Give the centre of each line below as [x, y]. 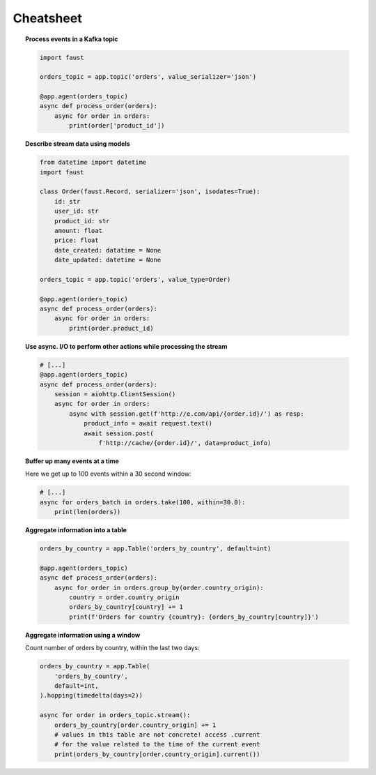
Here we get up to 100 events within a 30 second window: [108, 474]
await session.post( [119, 433]
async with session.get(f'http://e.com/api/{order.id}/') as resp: [187, 414]
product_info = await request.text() [148, 423]
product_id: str [82, 221]
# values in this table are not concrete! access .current [157, 735]
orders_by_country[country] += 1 [126, 607]
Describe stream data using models [78, 144]
